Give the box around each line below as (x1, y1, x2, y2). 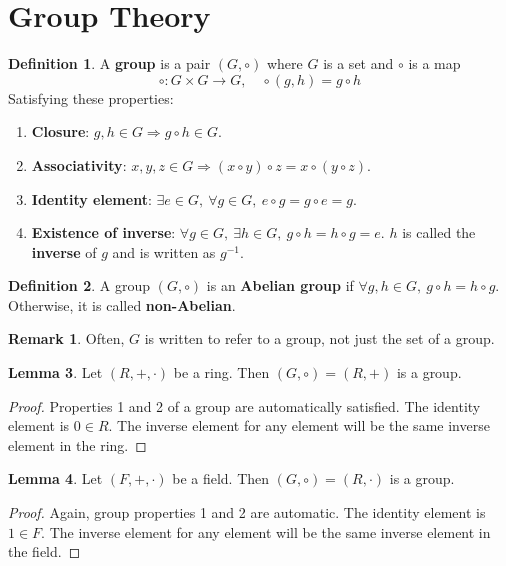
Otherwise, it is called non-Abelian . (8, 294, 236, 315)
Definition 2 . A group (8, 275, 150, 296)
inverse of (31, 241, 97, 262)
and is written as (112, 241, 216, 262)
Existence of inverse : (31, 222, 176, 243)
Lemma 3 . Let (8, 362, 103, 383)
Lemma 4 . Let (8, 468, 103, 489)
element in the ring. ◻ (8, 434, 147, 455)
